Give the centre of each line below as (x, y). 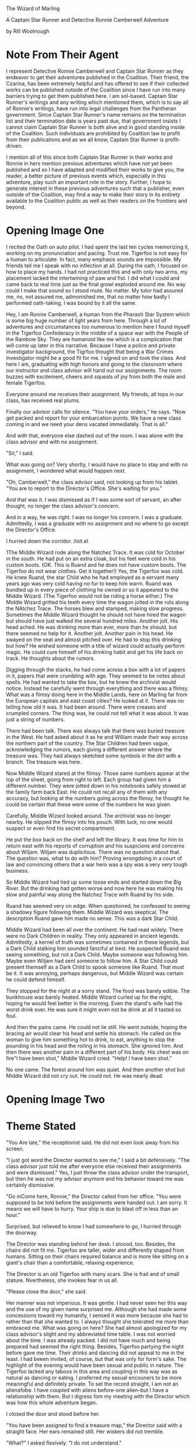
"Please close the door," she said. (46, 1291)
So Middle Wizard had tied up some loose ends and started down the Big (94, 882)
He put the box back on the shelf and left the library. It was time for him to (95, 839)
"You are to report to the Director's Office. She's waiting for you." (84, 488)
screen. (15, 1149)
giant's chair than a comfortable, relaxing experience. (70, 1263)
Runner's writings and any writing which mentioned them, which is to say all (97, 102)
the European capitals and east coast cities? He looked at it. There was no (95, 700)
